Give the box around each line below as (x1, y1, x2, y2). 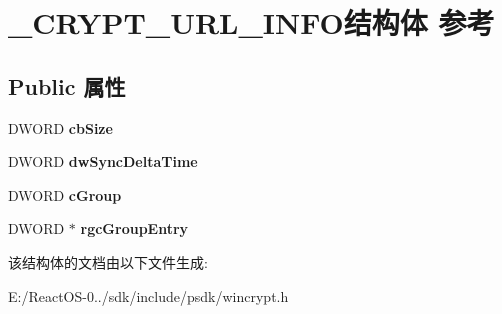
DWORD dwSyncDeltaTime (8, 151, 198, 172)
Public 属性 (8, 70, 126, 101)
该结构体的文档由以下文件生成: (8, 251, 208, 272)
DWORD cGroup (8, 184, 122, 205)
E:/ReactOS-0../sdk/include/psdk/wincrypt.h (8, 285, 289, 306)
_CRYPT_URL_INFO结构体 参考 (8, 2, 495, 43)
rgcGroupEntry (80, 218, 189, 239)
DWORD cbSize (8, 117, 113, 138)
